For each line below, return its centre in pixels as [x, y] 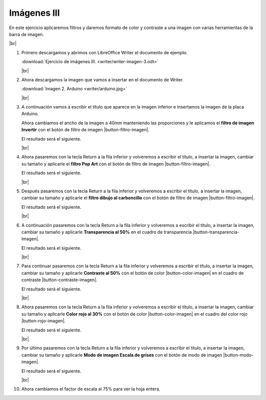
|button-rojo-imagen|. [44, 321]
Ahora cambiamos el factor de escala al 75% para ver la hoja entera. [91, 389]
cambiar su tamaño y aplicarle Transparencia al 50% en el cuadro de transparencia [107, 232]
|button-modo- [238, 355]
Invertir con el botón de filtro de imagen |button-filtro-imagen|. [85, 130]
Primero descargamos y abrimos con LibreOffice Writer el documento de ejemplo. [105, 52]
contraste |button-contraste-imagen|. [59, 280]
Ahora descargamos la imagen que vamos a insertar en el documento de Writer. [102, 79]
